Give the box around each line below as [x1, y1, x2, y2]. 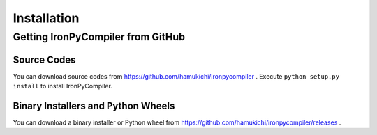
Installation [13, 10, 80, 26]
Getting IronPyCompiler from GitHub [13, 31, 185, 43]
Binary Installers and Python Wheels [13, 100, 175, 111]
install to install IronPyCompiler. [13, 82, 113, 90]
